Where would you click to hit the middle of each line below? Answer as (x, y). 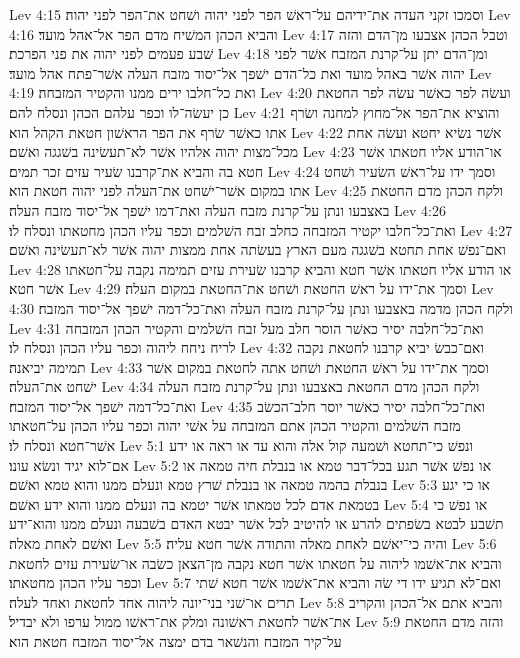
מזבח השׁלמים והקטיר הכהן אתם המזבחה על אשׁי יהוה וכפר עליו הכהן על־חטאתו (235, 425)
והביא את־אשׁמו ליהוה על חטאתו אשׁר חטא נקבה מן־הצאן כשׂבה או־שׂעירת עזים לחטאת (255, 562)
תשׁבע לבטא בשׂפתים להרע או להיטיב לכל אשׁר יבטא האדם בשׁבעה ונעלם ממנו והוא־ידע (256, 523)
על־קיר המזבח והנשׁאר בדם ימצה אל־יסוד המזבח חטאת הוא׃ (175, 641)
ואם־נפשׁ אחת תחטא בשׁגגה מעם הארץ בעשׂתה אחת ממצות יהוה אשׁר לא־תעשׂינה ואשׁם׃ (257, 249)
